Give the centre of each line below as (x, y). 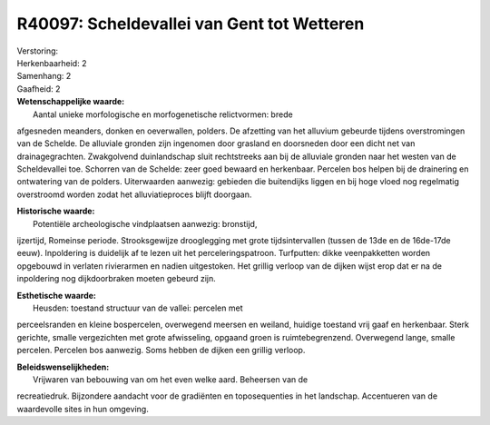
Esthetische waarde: (57, 295)
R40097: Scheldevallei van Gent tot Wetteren (191, 24)
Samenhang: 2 (44, 76)
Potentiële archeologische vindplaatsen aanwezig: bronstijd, (145, 223)
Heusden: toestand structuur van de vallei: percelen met (138, 308)
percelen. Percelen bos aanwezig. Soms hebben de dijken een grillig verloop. (161, 351)
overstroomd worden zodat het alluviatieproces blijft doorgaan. (134, 194)
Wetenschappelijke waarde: (71, 102)
